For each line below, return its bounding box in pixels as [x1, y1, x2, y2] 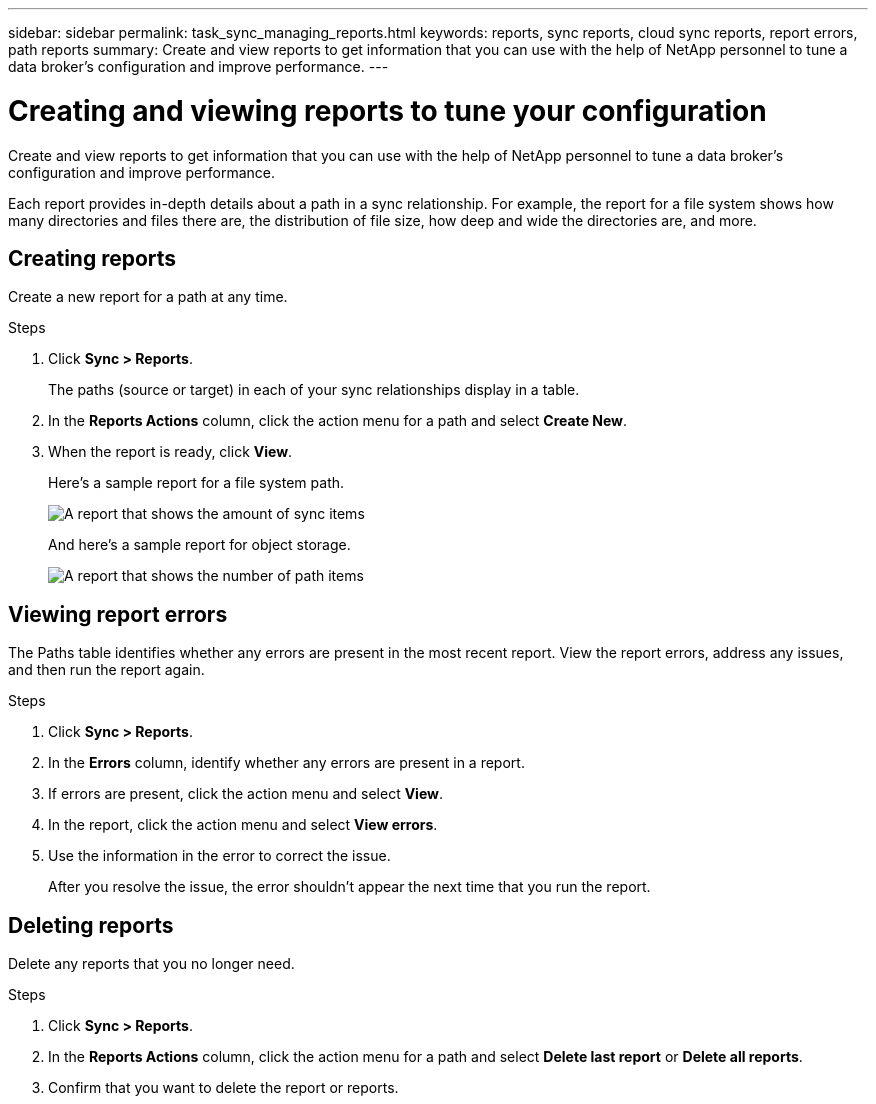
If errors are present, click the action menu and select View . [48, 785, 444, 803]
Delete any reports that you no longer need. [8, 955, 295, 973]
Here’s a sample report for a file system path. [48, 474, 345, 492]
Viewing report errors [8, 601, 228, 627]
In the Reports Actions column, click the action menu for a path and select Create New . [48, 412, 628, 430]
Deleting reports [8, 912, 174, 938]
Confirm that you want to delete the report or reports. [48, 1079, 399, 1097]
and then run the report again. [8, 661, 205, 679]
